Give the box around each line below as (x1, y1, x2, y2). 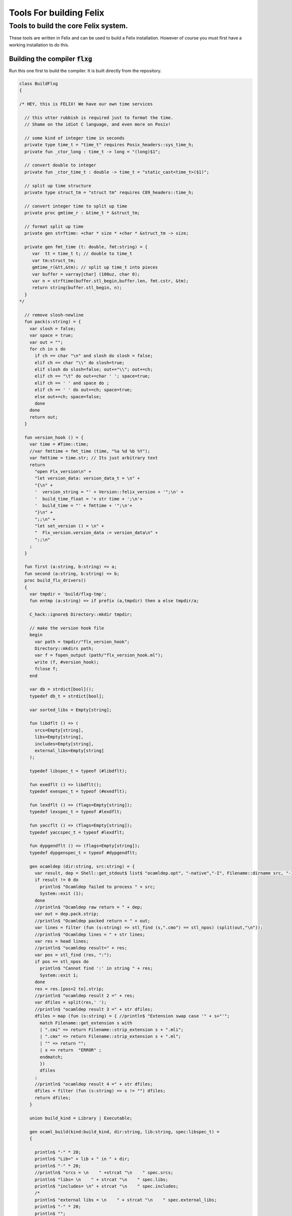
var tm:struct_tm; (32, 258, 76, 263)
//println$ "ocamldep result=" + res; (35, 945, 128, 951)
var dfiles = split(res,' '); (35, 1000, 107, 1005)
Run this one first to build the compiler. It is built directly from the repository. (9, 68, 162, 73)
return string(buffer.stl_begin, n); (32, 285, 122, 290)
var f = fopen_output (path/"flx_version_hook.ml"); (35, 652, 163, 658)
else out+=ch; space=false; (35, 394, 102, 399)
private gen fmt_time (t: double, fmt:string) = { (24, 244, 148, 250)
